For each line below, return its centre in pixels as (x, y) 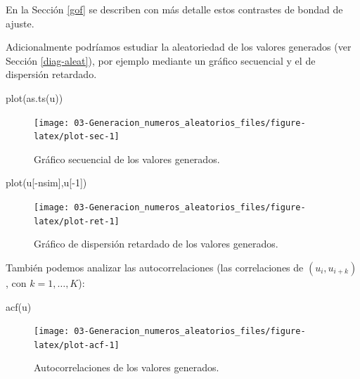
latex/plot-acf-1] (77, 345)
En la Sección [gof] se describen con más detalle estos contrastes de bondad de (174, 9)
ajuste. (20, 23)
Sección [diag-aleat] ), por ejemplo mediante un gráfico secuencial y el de (161, 60)
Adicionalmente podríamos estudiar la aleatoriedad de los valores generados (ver (179, 47)
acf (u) (19, 306)
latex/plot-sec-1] (77, 137)
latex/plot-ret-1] (77, 221)
